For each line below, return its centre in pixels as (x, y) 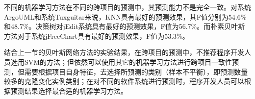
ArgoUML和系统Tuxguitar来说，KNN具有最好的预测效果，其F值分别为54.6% (125, 16)
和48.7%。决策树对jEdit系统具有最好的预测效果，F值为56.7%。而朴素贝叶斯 (125, 26)
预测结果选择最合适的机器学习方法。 (69, 90)
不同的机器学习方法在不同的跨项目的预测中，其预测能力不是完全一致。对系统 (127, 7)
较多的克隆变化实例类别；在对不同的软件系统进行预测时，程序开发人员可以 (124, 81)
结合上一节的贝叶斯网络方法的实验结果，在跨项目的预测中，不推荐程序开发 (124, 52)
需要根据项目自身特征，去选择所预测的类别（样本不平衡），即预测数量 (136, 71)
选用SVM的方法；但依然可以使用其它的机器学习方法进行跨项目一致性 (121, 62)
